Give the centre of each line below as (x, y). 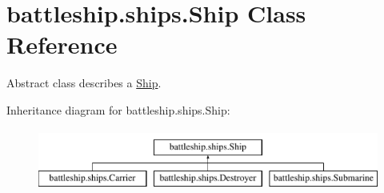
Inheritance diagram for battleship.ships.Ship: (118, 109)
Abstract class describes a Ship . (84, 83)
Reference (62, 44)
